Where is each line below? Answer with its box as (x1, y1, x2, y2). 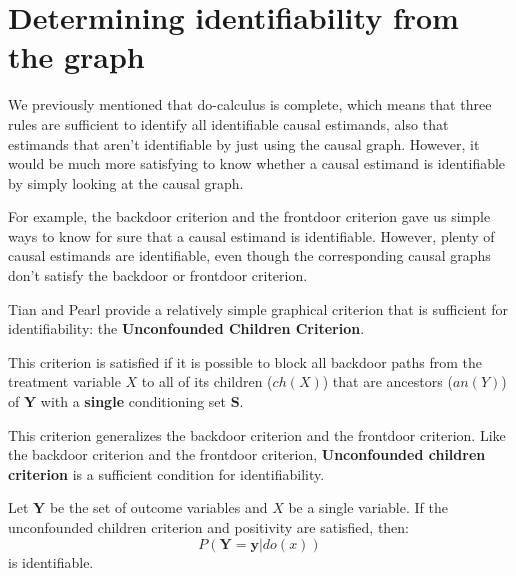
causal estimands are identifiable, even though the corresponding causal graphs (8, 245, 491, 266)
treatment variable (8, 371, 121, 392)
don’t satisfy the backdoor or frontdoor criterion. (8, 265, 308, 286)
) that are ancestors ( (322, 371, 453, 392)
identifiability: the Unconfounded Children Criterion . (8, 318, 365, 339)
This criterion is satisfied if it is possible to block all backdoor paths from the (8, 351, 483, 372)
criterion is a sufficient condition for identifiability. (8, 463, 325, 484)
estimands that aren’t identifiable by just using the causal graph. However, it (8, 133, 480, 154)
